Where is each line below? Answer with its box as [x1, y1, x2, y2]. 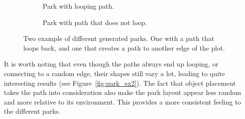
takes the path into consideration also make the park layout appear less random [4, 87, 241, 97]
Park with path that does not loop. [43, 17, 147, 27]
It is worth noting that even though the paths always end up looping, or [4, 59, 219, 69]
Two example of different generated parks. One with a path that [23, 33, 214, 43]
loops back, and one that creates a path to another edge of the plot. [23, 42, 225, 53]
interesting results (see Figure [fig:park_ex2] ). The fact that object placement [4, 78, 236, 88]
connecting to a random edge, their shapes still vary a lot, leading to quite [4, 68, 225, 78]
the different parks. [4, 106, 61, 116]
